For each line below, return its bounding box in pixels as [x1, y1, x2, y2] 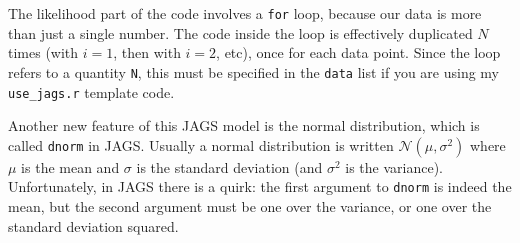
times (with [8, 42, 79, 63]
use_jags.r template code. [8, 81, 175, 102]
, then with [113, 42, 181, 63]
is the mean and [21, 156, 120, 177]
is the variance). [345, 156, 443, 177]
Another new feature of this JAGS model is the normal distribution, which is [8, 115, 480, 136]
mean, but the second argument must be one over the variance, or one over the [8, 196, 492, 216]
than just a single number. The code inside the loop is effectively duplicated [8, 22, 473, 43]
